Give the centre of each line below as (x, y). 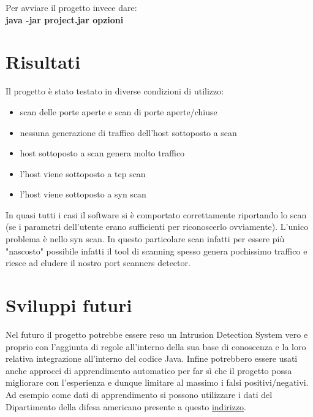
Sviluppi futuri (69, 305)
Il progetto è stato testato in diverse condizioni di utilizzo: (115, 91)
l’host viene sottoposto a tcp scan (83, 173)
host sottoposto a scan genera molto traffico (102, 153)
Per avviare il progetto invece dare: (71, 7)
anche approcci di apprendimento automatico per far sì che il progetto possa (149, 370)
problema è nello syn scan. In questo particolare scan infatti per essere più (145, 239)
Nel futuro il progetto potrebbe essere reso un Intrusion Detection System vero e (157, 334)
